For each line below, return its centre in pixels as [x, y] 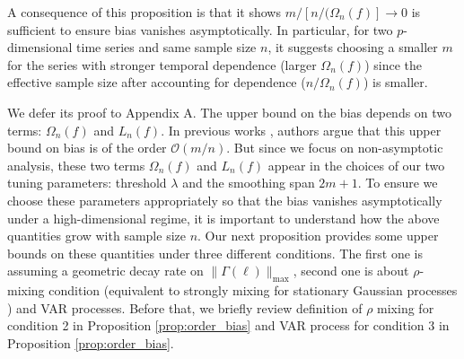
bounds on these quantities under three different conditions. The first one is [215, 253]
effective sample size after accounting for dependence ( [157, 82]
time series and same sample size [166, 47]
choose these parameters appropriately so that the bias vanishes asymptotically [225, 200]
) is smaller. [395, 82]
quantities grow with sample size [96, 236]
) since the [393, 64]
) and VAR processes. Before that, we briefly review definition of [185, 307]
